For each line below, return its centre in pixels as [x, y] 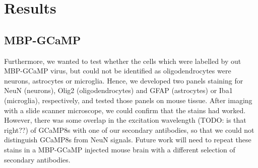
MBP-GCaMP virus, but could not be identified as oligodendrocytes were [118, 71]
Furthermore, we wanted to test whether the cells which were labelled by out [123, 61]
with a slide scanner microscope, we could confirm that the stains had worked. [125, 110]
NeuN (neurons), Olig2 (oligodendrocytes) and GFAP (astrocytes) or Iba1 [118, 90]
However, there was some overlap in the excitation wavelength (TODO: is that [125, 120]
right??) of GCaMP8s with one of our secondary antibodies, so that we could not [129, 130]
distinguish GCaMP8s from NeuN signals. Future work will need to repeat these [128, 140]
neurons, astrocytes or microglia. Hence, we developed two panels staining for [124, 80]
